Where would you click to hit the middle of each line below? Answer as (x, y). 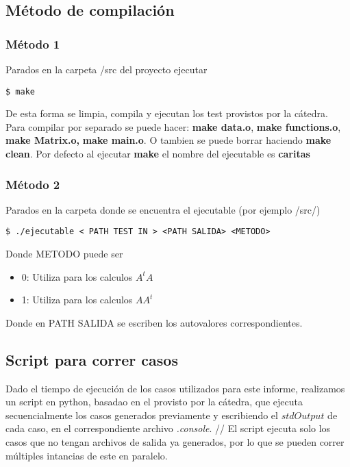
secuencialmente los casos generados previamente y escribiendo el (142, 415)
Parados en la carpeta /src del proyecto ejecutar (107, 69)
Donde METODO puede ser (64, 254)
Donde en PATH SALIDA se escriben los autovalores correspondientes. (154, 322)
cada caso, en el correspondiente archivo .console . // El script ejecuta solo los (168, 428)
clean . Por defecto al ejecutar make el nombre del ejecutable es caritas (158, 154)
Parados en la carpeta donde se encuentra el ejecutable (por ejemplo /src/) (163, 209)
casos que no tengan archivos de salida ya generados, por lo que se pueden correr (175, 442)
